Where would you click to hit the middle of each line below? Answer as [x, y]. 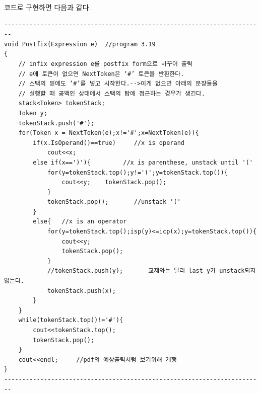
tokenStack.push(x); [81, 291]
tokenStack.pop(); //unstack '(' [114, 202]
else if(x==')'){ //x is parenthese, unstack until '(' [143, 162]
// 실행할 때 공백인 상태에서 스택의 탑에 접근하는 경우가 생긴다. [112, 93]
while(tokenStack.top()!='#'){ [71, 320]
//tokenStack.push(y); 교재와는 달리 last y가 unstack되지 [151, 271]
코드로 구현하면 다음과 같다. [48, 7]
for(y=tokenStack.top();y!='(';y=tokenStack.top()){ [137, 172]
